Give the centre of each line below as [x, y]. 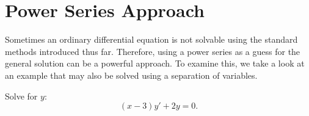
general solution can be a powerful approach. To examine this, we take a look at [155, 63]
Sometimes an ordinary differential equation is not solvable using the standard [151, 39]
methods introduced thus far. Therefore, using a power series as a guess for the [153, 51]
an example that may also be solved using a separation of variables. [131, 75]
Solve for [21, 96]
